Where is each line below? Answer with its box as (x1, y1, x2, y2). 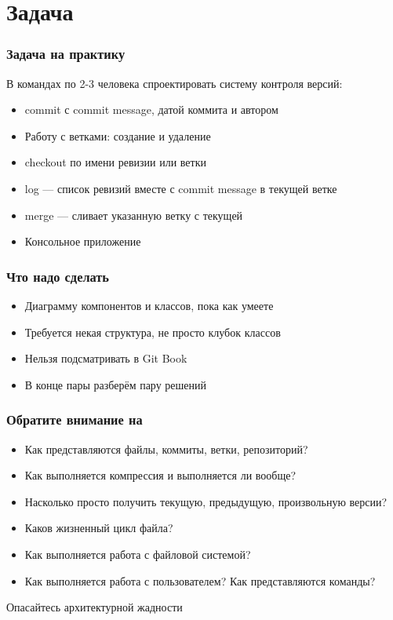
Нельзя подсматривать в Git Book (24, 350, 187, 367)
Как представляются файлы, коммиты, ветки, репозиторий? (24, 440, 308, 457)
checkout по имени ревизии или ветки (24, 154, 206, 170)
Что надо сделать (6, 266, 110, 286)
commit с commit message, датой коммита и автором (24, 101, 278, 118)
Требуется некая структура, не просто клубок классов (24, 323, 281, 340)
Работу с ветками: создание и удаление (24, 127, 211, 144)
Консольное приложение (24, 233, 141, 250)
